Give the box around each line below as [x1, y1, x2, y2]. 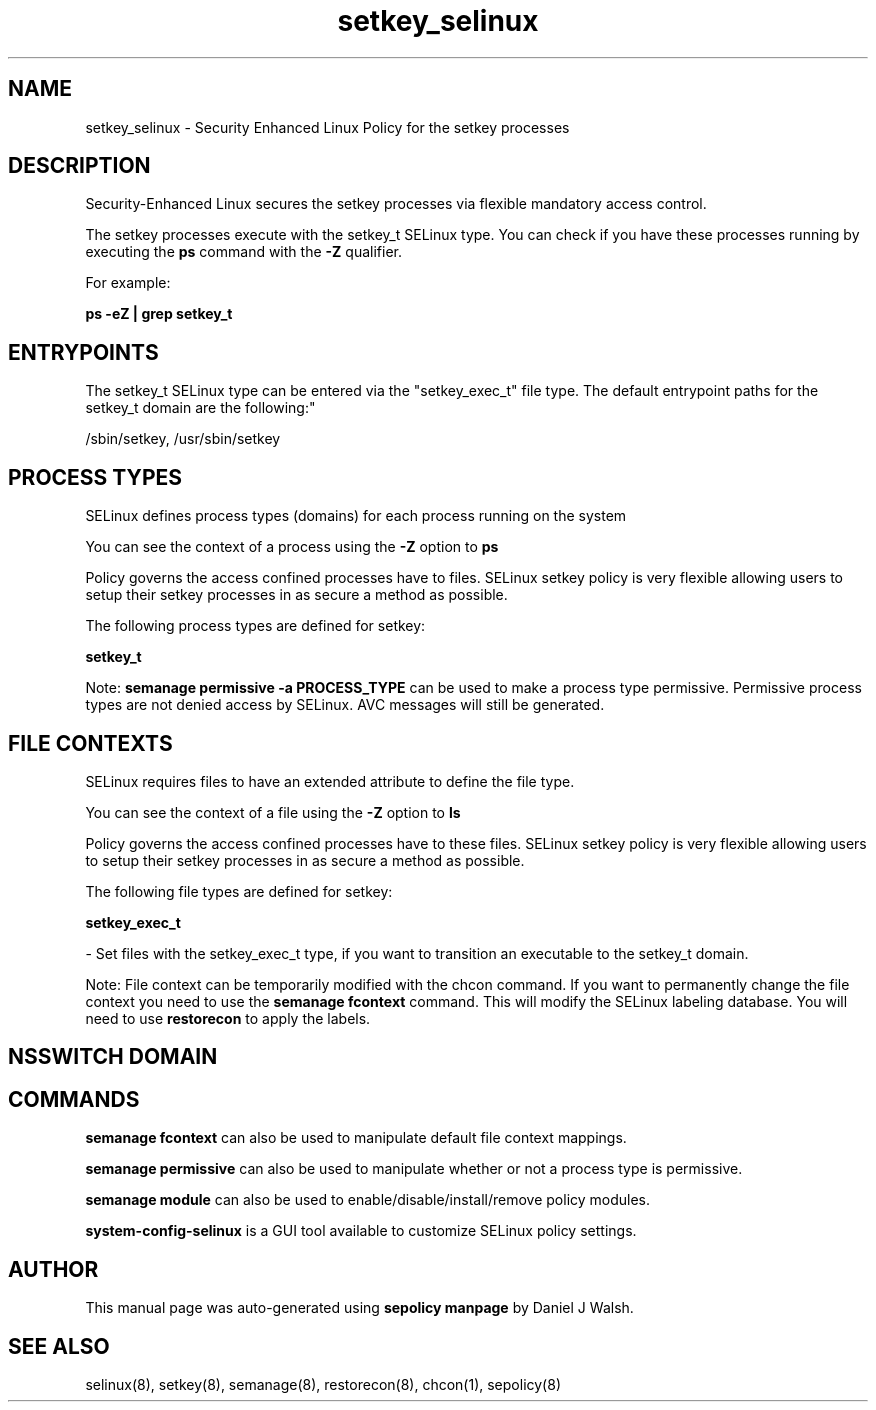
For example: [85, 274, 171, 292]
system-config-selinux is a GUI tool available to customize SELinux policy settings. [85, 1222, 637, 1240]
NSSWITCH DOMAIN [8, 1044, 218, 1070]
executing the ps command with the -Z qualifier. [85, 243, 402, 261]
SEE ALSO [8, 1333, 110, 1359]
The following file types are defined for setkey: [85, 882, 393, 900]
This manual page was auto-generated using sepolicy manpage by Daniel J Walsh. [85, 1299, 634, 1317]
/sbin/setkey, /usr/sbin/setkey [85, 430, 281, 448]
